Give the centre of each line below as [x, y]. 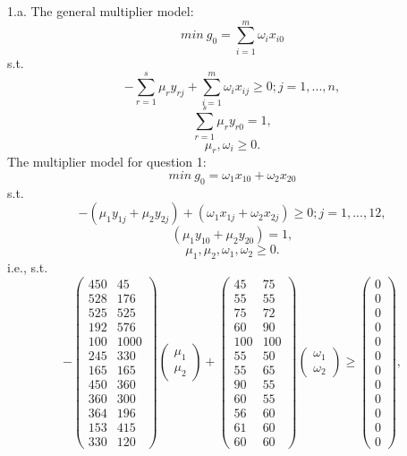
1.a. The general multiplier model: [101, 11]
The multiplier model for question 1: [107, 162]
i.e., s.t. [28, 267]
